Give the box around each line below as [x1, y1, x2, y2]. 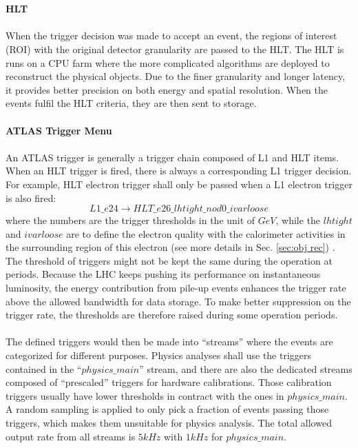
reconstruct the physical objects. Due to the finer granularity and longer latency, [6, 69, 346, 83]
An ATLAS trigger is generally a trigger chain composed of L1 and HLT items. [6, 150, 339, 164]
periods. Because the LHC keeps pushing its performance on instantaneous [6, 267, 321, 281]
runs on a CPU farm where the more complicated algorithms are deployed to [6, 55, 330, 70]
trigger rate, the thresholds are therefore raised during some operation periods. [6, 307, 338, 322]
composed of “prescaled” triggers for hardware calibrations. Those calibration [6, 375, 332, 389]
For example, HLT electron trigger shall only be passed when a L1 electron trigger [6, 176, 352, 191]
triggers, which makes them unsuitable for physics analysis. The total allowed [6, 416, 332, 429]
